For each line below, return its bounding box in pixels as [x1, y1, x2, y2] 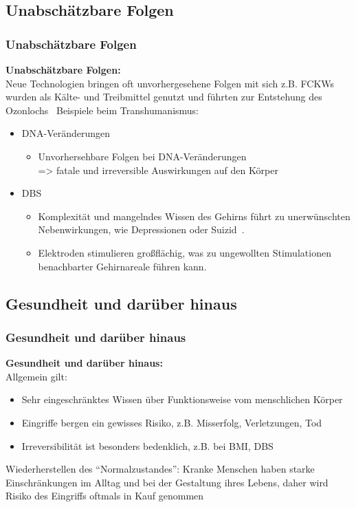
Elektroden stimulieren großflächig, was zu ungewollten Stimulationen [38, 245, 331, 259]
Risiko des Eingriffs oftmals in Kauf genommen [5, 488, 204, 503]
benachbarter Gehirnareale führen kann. [38, 259, 207, 273]
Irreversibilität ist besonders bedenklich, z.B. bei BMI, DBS [21, 438, 274, 453]
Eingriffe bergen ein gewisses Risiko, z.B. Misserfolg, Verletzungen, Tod [21, 415, 322, 429]
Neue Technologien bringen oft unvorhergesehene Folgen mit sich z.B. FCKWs [5, 76, 335, 90]
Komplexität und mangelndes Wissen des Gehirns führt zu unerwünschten [38, 208, 351, 223]
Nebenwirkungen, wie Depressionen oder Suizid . [38, 222, 245, 237]
